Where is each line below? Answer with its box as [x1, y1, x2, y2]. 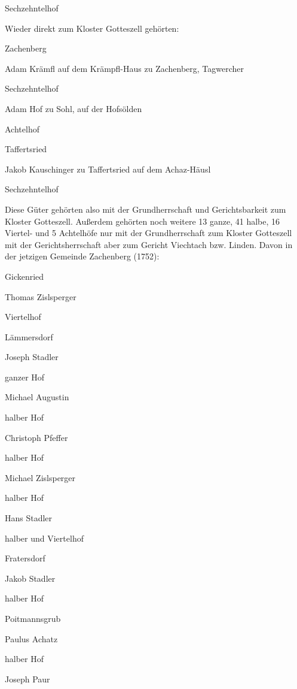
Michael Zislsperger [5, 471, 76, 483]
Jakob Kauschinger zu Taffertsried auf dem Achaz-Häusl [5, 162, 211, 175]
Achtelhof [5, 122, 39, 135]
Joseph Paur [5, 672, 50, 685]
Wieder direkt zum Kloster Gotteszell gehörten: [5, 22, 179, 34]
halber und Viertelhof [5, 531, 84, 544]
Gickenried [5, 270, 44, 282]
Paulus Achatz [5, 632, 58, 645]
